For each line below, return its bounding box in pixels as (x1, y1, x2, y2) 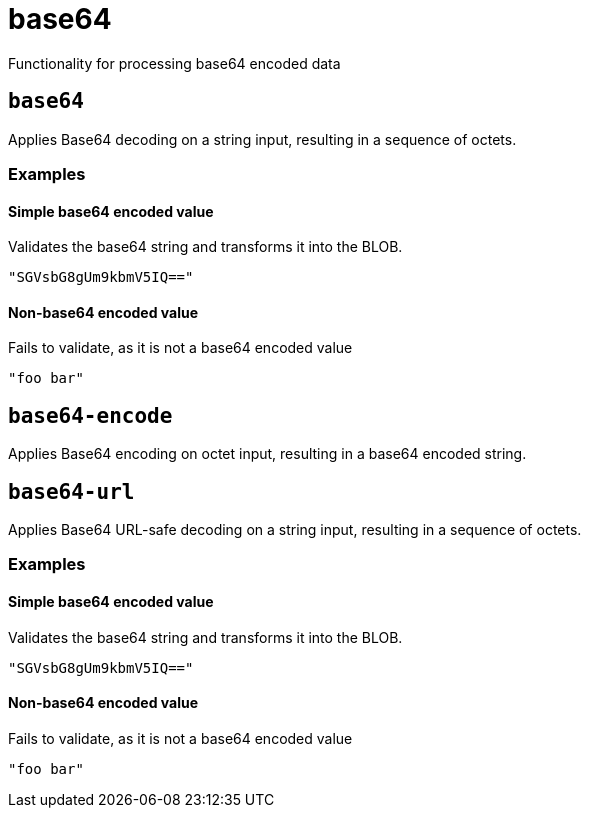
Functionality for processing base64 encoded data (8, 54, 341, 72)
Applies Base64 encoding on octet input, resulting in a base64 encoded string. (8, 445, 527, 463)
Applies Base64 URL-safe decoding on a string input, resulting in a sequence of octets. (8, 521, 582, 539)
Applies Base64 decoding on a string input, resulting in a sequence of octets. (8, 130, 517, 148)
